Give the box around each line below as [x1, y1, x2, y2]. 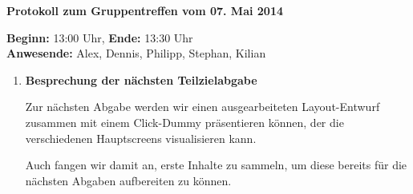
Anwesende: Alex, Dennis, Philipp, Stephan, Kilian [6, 45, 266, 61]
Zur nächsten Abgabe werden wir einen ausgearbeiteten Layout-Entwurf [25, 98, 380, 115]
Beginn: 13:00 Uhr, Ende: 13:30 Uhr [6, 29, 193, 46]
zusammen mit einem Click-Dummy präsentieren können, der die [25, 113, 344, 130]
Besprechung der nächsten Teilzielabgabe [25, 71, 257, 88]
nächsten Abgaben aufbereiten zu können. [25, 172, 232, 188]
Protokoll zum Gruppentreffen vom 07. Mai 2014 [6, 2, 284, 18]
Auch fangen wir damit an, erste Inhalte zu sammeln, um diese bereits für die [25, 156, 407, 173]
